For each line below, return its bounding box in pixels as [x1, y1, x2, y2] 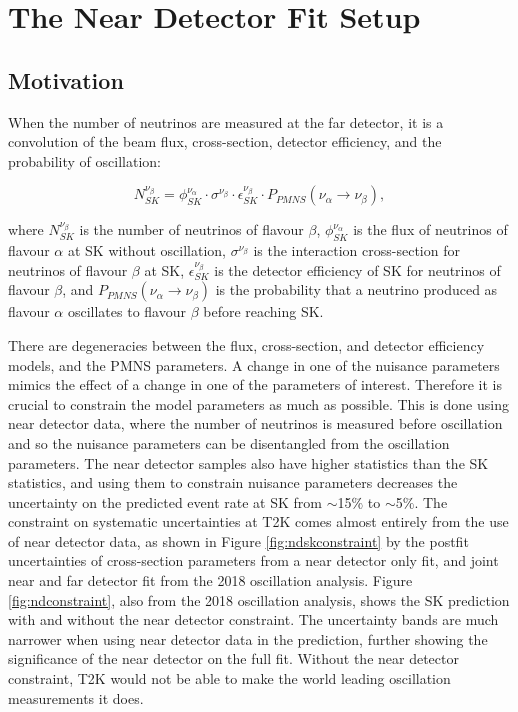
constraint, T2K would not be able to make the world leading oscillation [8, 668, 451, 689]
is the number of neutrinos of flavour [79, 219, 304, 240]
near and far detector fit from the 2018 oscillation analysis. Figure [8, 570, 413, 591]
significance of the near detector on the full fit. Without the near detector [8, 648, 459, 669]
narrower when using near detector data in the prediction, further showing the [8, 628, 488, 649]
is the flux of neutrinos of [353, 219, 508, 240]
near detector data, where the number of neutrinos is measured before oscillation [8, 413, 503, 434]
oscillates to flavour [67, 301, 186, 322]
